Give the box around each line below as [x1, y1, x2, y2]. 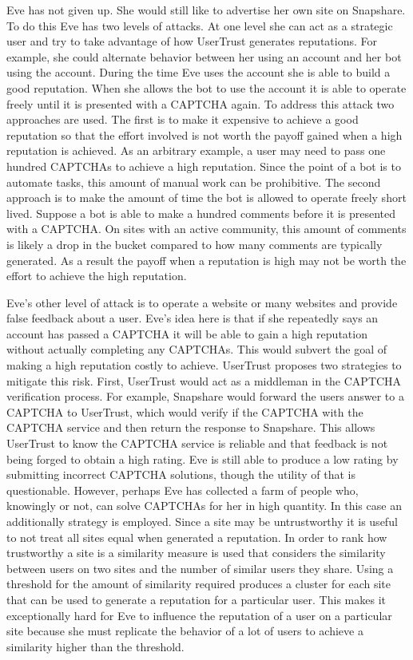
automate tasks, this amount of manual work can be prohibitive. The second [6, 173, 381, 190]
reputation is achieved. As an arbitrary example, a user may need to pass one [6, 142, 386, 159]
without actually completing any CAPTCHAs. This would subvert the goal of [6, 341, 387, 358]
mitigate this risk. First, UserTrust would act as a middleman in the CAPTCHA [6, 372, 402, 389]
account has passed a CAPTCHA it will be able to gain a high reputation [6, 325, 367, 342]
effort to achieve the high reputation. [6, 267, 187, 284]
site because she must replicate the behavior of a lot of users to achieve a [6, 622, 363, 639]
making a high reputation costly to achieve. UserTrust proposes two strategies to [6, 357, 402, 373]
